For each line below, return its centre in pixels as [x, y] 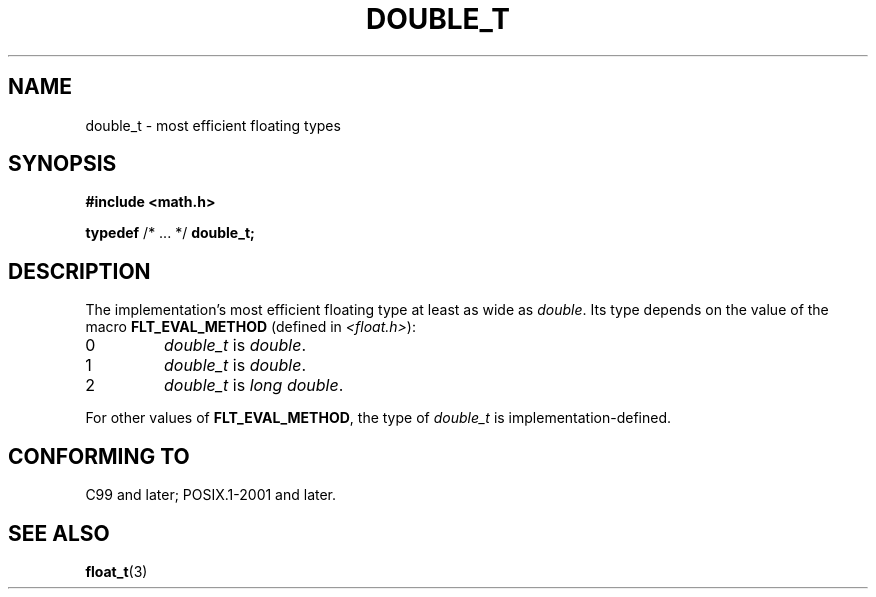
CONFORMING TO [99, 456]
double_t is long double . [253, 385]
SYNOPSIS [62, 164]
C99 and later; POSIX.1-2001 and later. [211, 495]
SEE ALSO [59, 533]
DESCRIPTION [79, 271]
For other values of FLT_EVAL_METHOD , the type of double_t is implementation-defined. [378, 418]
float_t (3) [116, 571]
